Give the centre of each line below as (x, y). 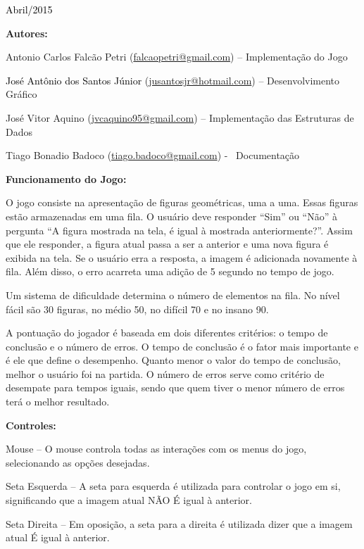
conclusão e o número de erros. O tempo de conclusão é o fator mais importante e (182, 346)
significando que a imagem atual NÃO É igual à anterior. (129, 500)
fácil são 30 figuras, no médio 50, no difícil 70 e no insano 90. (137, 309)
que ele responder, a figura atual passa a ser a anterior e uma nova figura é (167, 244)
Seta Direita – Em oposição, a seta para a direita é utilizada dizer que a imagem (179, 523)
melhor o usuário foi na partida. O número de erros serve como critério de (165, 373)
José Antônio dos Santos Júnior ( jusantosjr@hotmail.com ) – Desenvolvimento (173, 80)
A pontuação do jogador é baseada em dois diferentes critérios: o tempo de (167, 333)
